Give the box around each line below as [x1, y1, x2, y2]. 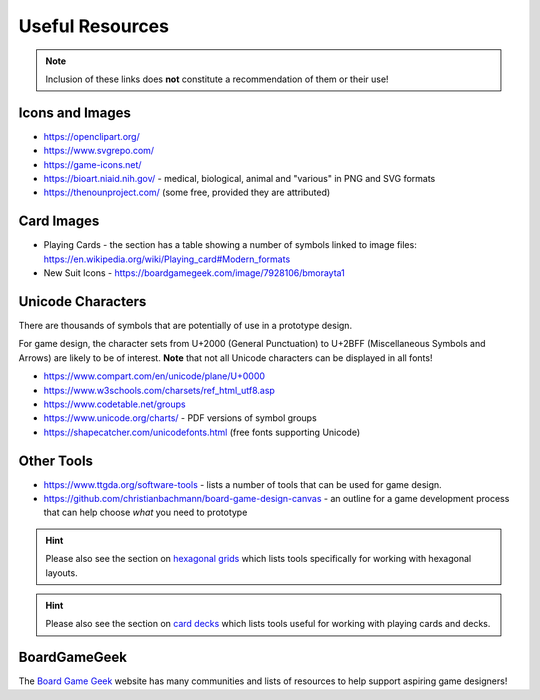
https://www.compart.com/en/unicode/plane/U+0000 [43, 370, 265, 382]
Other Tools [18, 452, 94, 469]
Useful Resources [18, 15, 170, 37]
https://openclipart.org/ [43, 130, 140, 142]
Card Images [18, 213, 100, 230]
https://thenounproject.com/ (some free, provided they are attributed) [43, 186, 331, 199]
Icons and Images [18, 104, 132, 121]
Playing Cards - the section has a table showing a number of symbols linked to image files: [43, 239, 417, 251]
